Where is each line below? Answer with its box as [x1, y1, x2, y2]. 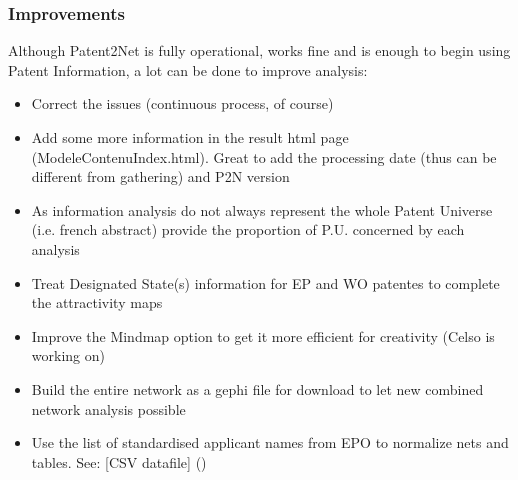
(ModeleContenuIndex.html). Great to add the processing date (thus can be [31, 146, 497, 167]
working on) [31, 345, 105, 366]
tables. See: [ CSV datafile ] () [31, 451, 207, 472]
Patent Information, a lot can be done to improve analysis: [8, 59, 368, 80]
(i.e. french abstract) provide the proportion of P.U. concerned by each [31, 219, 465, 240]
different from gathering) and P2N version [31, 166, 290, 187]
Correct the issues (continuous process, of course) [31, 93, 334, 114]
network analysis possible [31, 398, 186, 419]
